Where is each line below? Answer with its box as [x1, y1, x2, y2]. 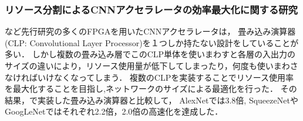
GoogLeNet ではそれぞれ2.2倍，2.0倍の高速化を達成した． [5, 105, 223, 117]
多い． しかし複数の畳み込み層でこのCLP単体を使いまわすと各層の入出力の [5, 48, 296, 60]
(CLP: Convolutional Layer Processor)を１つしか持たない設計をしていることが [5, 36, 299, 49]
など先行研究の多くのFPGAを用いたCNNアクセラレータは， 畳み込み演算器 [5, 25, 296, 37]
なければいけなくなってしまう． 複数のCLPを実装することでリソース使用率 [5, 71, 294, 83]
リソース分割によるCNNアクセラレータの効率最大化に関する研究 [5, 2, 298, 16]
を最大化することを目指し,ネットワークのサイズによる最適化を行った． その [5, 82, 297, 95]
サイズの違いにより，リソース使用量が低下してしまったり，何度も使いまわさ [5, 60, 298, 71]
